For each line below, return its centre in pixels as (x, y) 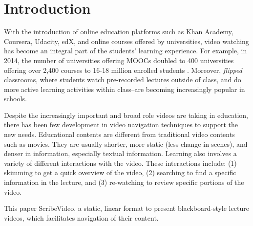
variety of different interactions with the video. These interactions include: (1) (120, 163)
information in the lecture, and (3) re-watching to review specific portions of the (124, 182)
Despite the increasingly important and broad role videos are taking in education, (126, 115)
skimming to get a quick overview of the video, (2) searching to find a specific (120, 172)
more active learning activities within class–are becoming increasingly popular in (125, 89)
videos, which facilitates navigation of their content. (81, 217)
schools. (15, 99)
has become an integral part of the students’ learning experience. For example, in (126, 51)
